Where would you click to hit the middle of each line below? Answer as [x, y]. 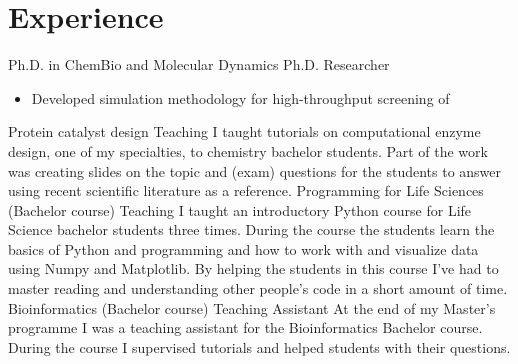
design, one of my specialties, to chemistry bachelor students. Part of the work [248, 150]
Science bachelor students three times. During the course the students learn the [251, 229]
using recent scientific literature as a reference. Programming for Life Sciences [246, 190]
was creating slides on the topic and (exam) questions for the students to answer [255, 170]
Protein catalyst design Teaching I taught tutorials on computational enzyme [244, 131]
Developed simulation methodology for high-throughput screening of [240, 97]
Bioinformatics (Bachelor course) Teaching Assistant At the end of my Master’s [252, 307]
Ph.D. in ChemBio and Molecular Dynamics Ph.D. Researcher [199, 64]
